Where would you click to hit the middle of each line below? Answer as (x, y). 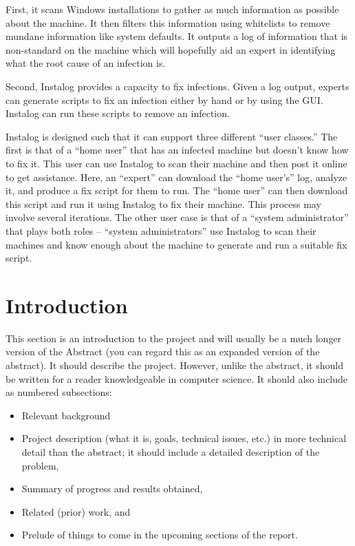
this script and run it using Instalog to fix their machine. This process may (163, 203)
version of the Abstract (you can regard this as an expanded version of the (163, 351)
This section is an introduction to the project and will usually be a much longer (174, 338)
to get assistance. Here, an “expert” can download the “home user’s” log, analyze (176, 177)
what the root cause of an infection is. (86, 63)
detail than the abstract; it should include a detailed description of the (171, 451)
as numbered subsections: (59, 392)
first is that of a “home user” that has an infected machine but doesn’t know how (177, 150)
